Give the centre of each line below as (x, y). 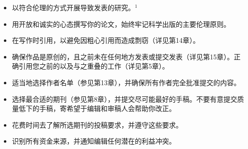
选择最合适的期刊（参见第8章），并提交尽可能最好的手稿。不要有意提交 (124, 99)
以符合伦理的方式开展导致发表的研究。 (73, 7)
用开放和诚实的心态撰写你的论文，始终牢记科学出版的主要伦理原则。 (121, 24)
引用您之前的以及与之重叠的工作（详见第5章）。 (94, 66)
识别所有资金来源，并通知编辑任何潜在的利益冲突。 (94, 141)
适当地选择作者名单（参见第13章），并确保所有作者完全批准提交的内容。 (126, 82)
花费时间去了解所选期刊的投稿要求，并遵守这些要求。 (97, 124)
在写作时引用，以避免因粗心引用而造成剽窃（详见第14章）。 (106, 40)
